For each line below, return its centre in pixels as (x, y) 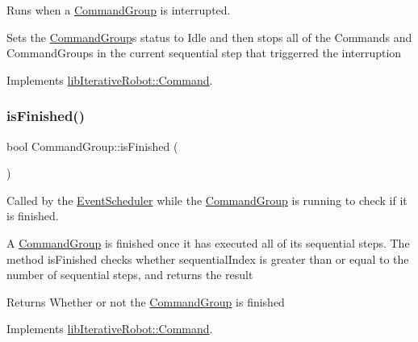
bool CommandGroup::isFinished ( (92, 146)
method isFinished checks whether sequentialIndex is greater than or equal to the (208, 259)
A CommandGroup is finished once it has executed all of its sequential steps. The (208, 242)
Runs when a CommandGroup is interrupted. (119, 10)
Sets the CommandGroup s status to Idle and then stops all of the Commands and (209, 37)
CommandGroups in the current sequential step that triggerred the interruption (204, 53)
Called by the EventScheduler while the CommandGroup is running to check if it (207, 200)
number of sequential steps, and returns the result (130, 275)
